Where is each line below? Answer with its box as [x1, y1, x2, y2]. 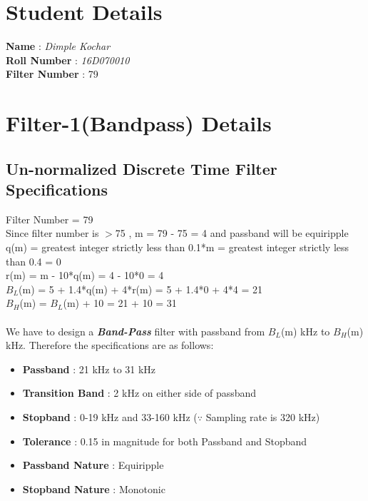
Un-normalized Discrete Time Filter [6, 157, 277, 179]
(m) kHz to [280, 323, 330, 338]
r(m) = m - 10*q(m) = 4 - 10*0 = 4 [6, 268, 164, 283]
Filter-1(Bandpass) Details [6, 108, 272, 138]
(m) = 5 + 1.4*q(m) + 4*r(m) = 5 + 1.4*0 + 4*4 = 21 [19, 281, 262, 296]
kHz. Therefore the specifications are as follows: [6, 338, 214, 353]
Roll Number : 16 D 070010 [6, 52, 130, 67]
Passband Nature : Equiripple [22, 457, 164, 472]
